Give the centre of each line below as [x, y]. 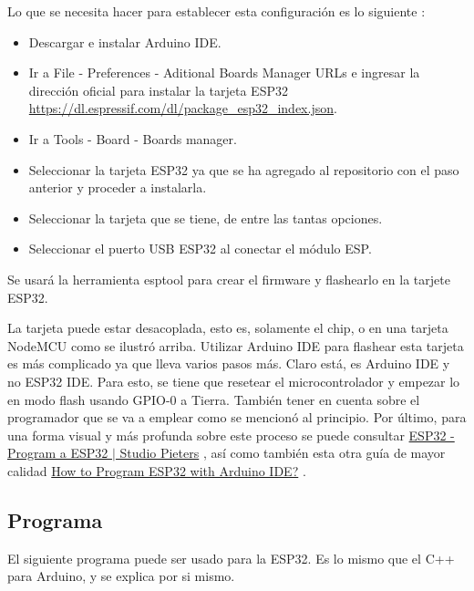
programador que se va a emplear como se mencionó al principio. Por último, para [237, 417]
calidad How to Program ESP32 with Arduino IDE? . [157, 470]
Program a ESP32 [58, 453]
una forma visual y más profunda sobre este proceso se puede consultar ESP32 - [231, 435]
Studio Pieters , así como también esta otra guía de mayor [283, 453]
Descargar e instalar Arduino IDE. [125, 41]
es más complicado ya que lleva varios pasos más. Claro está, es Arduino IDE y [229, 363]
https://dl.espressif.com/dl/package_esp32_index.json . [183, 108]
